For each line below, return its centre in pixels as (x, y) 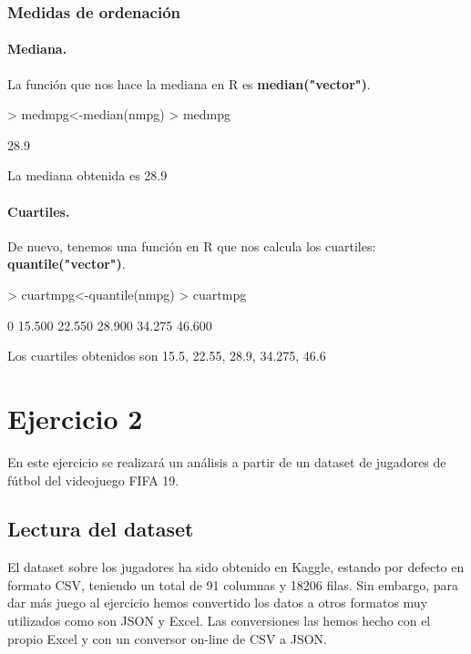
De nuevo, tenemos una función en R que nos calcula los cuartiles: (192, 245)
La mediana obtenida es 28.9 (87, 175)
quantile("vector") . (67, 264)
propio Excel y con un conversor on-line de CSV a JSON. (167, 638)
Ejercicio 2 (75, 418)
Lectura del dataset (101, 529)
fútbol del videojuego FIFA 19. (93, 480)
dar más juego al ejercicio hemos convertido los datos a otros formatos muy (218, 603)
